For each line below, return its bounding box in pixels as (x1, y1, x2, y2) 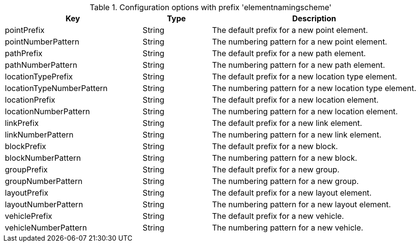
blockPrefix (5, 141, 47, 151)
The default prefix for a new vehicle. (212, 211, 344, 221)
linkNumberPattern (5, 130, 74, 139)
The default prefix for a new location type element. (212, 72, 397, 81)
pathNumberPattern (5, 60, 78, 70)
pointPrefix (5, 25, 45, 35)
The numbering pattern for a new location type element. (212, 83, 417, 93)
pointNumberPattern (5, 37, 80, 46)
